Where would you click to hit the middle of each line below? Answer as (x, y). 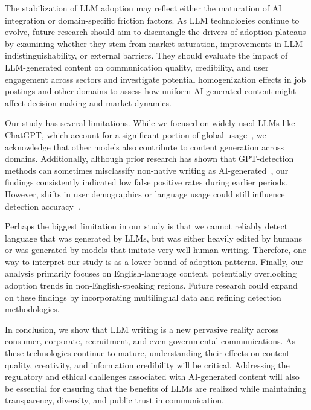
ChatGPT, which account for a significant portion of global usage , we (136, 134)
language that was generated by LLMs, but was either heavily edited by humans (153, 238)
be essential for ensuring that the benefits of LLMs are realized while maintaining (156, 388)
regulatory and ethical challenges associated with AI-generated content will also (152, 376)
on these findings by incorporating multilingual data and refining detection (143, 297)
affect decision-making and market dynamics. (88, 102)
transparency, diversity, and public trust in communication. (114, 400)
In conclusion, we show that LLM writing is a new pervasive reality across (142, 329)
